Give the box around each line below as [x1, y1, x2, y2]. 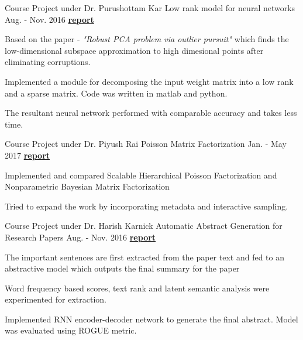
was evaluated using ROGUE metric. [5, 324, 137, 336]
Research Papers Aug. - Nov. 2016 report [5, 231, 156, 243]
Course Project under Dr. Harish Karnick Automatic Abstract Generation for [5, 219, 283, 232]
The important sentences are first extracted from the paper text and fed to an [5, 250, 285, 263]
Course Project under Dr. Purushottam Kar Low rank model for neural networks [5, 2, 295, 13]
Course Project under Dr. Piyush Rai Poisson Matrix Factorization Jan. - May [5, 138, 287, 150]
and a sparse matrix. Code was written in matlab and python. [5, 87, 228, 99]
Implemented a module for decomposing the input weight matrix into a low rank [5, 75, 294, 87]
